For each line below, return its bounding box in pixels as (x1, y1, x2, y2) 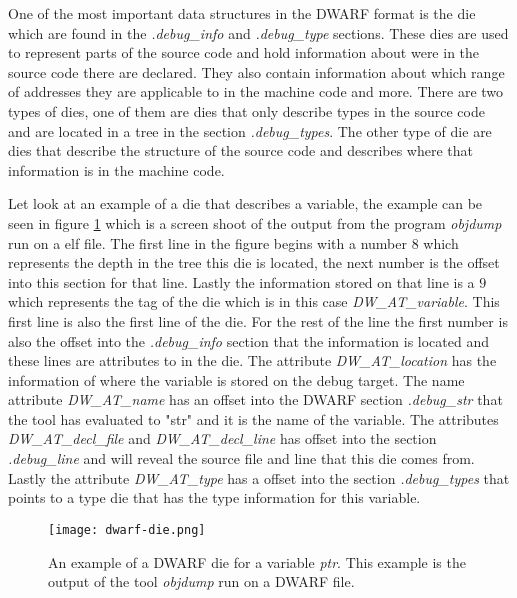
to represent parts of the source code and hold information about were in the (8, 42, 480, 63)
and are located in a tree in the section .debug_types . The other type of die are (8, 120, 492, 141)
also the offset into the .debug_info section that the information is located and (8, 330, 489, 351)
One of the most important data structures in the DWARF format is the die (8, 3, 476, 23)
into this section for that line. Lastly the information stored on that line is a (8, 271, 475, 292)
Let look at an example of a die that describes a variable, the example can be (8, 193, 483, 214)
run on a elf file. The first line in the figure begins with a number (8, 232, 407, 253)
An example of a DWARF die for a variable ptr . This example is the (48, 551, 466, 572)
